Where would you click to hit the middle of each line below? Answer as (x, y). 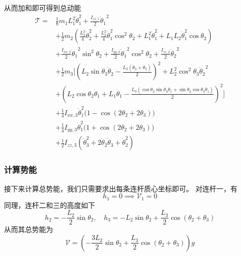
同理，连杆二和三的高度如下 (49, 205)
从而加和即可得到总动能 (42, 8)
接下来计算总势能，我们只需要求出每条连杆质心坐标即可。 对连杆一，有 (121, 188)
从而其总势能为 (28, 229)
